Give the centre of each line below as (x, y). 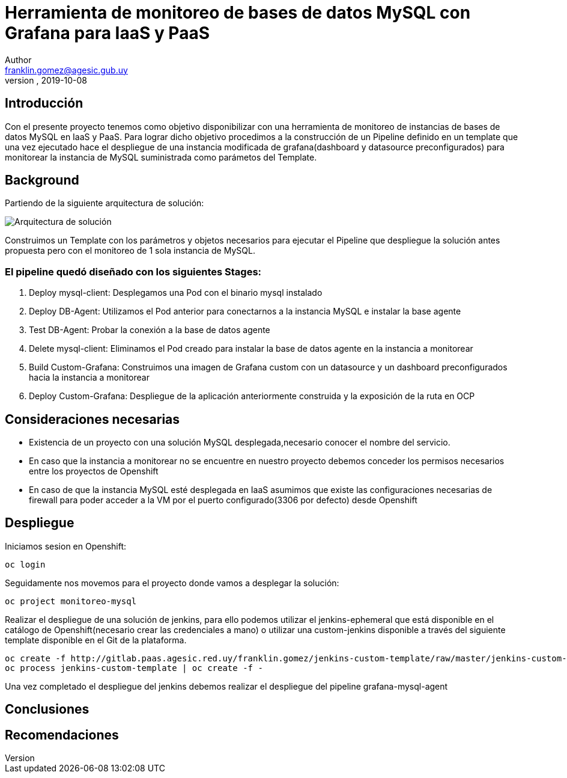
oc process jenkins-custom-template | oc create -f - (134, 668)
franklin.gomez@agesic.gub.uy (66, 70)
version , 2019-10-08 (46, 80)
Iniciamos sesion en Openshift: (66, 546)
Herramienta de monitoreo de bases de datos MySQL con (238, 13)
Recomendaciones (62, 735)
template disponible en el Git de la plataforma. (96, 640)
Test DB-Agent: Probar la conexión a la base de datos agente (150, 330)
